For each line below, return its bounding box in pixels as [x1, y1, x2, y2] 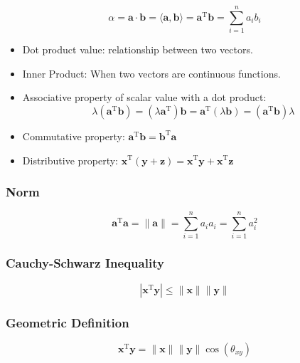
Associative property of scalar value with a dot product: [22, 90, 267, 105]
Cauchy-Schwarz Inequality [6, 254, 164, 272]
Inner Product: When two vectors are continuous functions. [22, 65, 281, 80]
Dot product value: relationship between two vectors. [22, 42, 253, 57]
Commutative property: [22, 128, 125, 143]
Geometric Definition [6, 313, 129, 331]
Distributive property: [22, 152, 119, 167]
